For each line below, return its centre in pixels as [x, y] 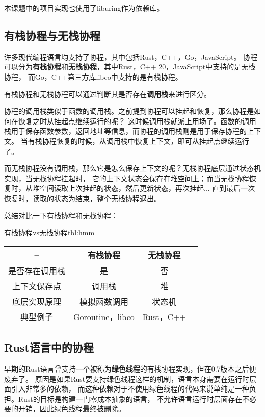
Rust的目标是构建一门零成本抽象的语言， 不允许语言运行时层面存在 [130, 398]
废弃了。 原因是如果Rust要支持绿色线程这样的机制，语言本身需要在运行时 [127, 378]
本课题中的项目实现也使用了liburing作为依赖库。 [84, 8]
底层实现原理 [37, 301]
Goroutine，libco [104, 316]
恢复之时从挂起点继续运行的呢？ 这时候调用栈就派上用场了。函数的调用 [137, 121]
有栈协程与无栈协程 [52, 35]
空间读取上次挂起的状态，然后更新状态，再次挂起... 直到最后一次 [147, 188]
